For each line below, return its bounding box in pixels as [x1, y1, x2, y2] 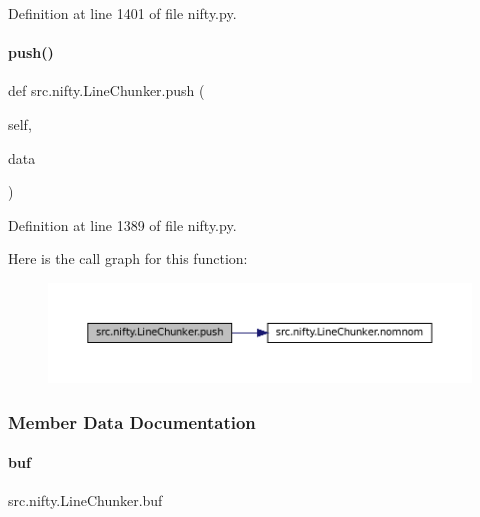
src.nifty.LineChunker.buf [8, 490, 163, 511]
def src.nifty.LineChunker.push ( [8, 80, 205, 101]
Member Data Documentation [8, 409, 256, 434]
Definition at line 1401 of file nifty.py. [8, 3, 237, 23]
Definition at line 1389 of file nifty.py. [8, 214, 237, 235]
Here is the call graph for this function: [8, 248, 248, 269]
